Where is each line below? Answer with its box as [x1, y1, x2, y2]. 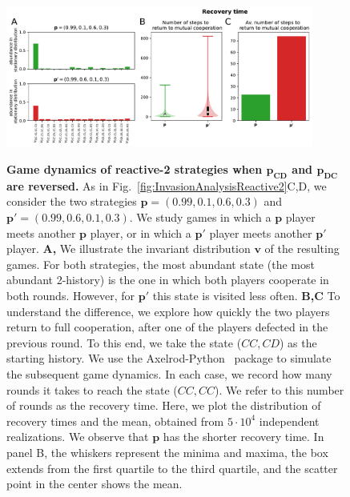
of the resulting [264, 240, 340, 257]
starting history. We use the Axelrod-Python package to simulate [6, 350, 332, 367]
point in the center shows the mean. [6, 475, 183, 492]
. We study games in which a [129, 209, 272, 226]
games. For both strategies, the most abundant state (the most [6, 255, 315, 272]
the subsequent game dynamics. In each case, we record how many [6, 366, 332, 382]
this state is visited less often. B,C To [152, 287, 340, 304]
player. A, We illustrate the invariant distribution [6, 240, 251, 257]
